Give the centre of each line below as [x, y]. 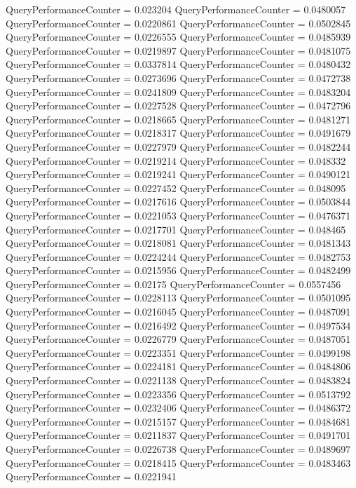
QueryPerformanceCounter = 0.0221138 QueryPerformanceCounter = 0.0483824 [178, 380]
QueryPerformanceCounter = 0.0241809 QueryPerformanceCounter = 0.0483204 [178, 91]
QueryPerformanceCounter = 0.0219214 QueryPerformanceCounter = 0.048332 [176, 160]
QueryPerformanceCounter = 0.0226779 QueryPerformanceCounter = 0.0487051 [178, 339]
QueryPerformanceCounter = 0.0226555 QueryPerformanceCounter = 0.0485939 [178, 37]
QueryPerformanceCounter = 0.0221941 [91, 476]
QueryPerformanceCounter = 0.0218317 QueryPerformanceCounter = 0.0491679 [178, 133]
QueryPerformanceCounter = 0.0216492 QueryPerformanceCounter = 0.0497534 [178, 325]
